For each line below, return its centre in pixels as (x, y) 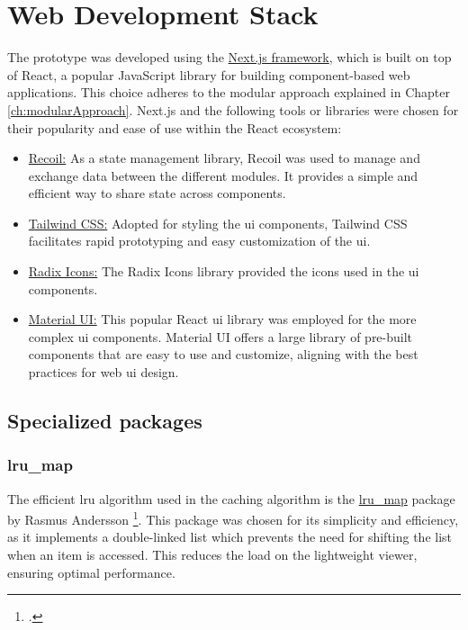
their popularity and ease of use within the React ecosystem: (175, 127)
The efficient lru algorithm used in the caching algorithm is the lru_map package (231, 498)
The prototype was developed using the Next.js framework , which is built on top (229, 57)
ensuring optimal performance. (91, 572)
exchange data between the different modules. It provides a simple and (223, 175)
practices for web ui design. (103, 372)
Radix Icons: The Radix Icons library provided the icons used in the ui (224, 271)
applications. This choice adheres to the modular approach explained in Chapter (229, 92)
